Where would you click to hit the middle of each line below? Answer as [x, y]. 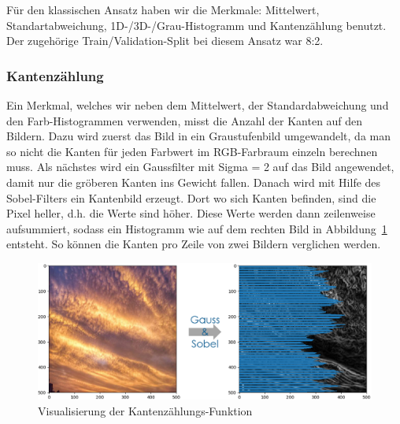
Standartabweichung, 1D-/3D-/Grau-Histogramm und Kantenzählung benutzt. [196, 25]
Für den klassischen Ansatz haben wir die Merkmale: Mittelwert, [163, 9]
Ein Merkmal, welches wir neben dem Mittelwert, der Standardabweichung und [198, 105]
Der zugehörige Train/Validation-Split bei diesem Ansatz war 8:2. [165, 41]
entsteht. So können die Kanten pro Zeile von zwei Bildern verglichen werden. [194, 244]
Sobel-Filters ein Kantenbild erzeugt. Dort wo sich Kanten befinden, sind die [191, 197]
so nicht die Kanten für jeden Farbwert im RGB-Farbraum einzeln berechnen [192, 151]
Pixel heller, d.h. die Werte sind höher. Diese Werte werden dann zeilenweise [191, 213]
